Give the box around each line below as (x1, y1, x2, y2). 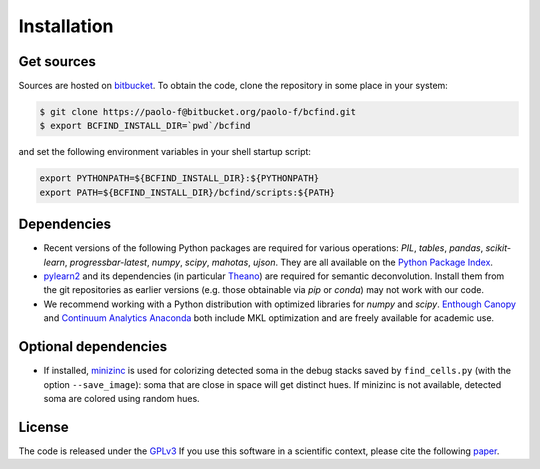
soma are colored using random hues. (43, 392, 200, 404)
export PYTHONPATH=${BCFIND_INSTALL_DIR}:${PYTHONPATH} (39, 173, 320, 184)
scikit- (485, 242, 512, 254)
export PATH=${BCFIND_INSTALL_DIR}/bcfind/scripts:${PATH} (39, 186, 335, 198)
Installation (18, 15, 114, 37)
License (18, 418, 69, 435)
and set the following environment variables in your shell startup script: (18, 146, 312, 158)
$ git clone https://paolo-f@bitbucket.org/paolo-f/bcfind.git (39, 106, 357, 118)
